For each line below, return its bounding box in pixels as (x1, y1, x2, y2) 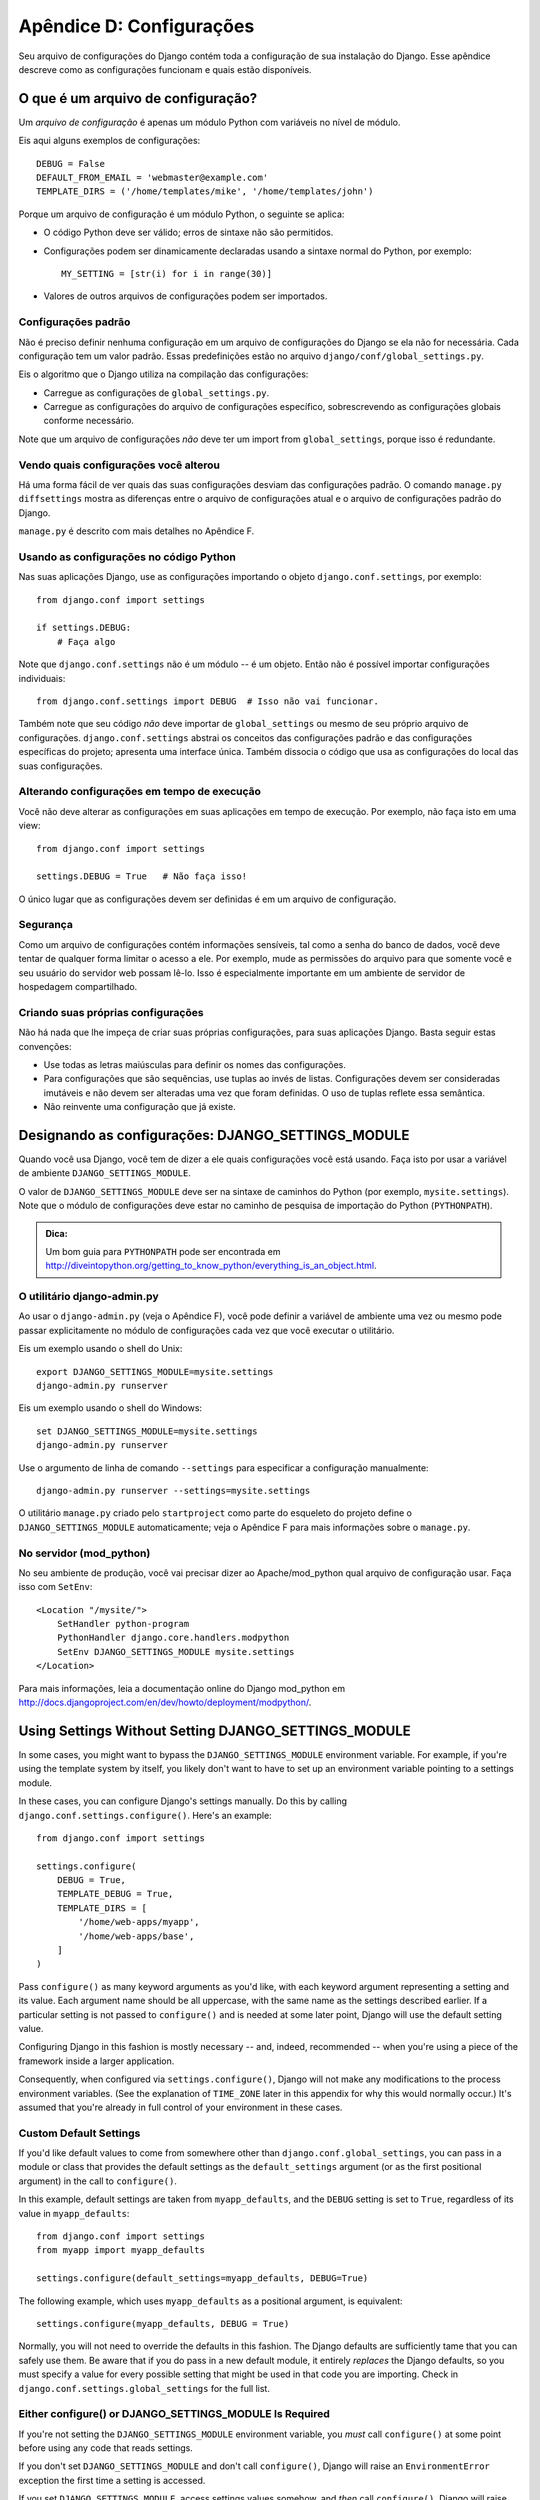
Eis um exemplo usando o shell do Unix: (18, 1343, 183, 1355)
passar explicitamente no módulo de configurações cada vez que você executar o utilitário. (18, 1324, 395, 1336)
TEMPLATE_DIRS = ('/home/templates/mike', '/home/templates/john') (36, 186, 374, 197)
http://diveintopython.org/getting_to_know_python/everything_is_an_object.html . (45, 1260, 377, 1272)
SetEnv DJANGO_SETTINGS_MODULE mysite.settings (56, 1646, 295, 1657)
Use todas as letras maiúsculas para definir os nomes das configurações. (43, 1058, 347, 1070)
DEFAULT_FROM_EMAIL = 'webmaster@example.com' (36, 172, 269, 184)
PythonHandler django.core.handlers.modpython (56, 1632, 290, 1644)
